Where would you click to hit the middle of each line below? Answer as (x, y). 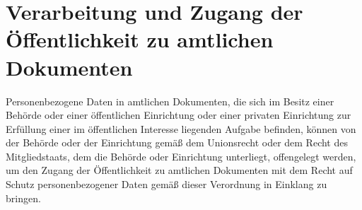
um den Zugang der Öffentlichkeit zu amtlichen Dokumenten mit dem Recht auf (179, 170)
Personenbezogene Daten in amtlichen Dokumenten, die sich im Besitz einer (170, 101)
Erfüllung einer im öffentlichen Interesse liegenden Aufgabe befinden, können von (181, 128)
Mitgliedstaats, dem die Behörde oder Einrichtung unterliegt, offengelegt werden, (181, 156)
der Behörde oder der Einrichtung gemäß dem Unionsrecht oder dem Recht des (177, 142)
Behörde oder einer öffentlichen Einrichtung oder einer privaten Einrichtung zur (179, 115)
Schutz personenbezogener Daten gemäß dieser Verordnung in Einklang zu (167, 184)
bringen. (23, 198)
